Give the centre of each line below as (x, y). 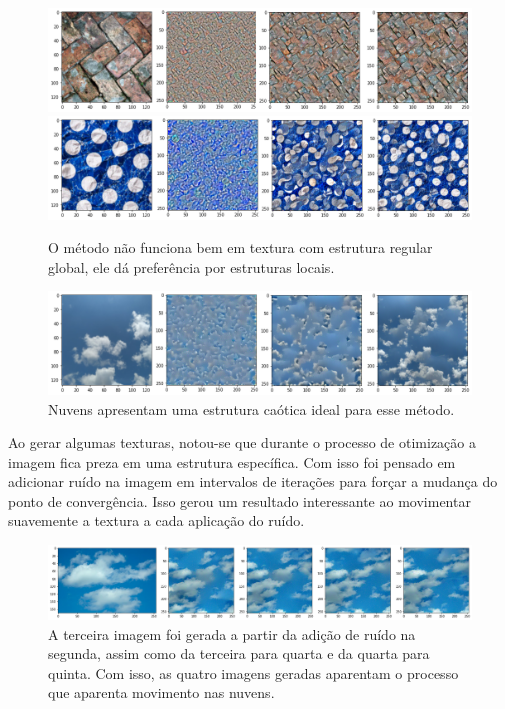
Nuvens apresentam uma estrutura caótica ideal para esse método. (251, 408)
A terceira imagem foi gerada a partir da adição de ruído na (232, 633)
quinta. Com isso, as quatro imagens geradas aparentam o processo (253, 672)
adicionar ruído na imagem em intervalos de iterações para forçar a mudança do (253, 481)
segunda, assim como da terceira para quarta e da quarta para (239, 653)
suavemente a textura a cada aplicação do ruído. (156, 520)
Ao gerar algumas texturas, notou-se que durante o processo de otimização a (242, 442)
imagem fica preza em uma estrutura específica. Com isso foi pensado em (232, 461)
